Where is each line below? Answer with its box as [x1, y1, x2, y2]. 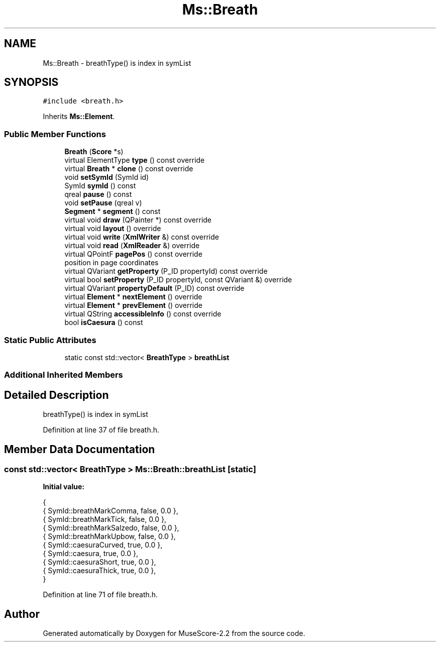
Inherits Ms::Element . [43, 112, 115, 121]
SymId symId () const [64, 181, 136, 190]
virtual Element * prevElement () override [64, 301, 202, 310]
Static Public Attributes [4, 335, 96, 345]
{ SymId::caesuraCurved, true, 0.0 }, [43, 541, 163, 550]
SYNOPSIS [4, 76, 59, 89]
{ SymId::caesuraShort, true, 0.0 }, [43, 558, 156, 567]
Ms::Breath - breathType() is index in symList [43, 58, 191, 67]
